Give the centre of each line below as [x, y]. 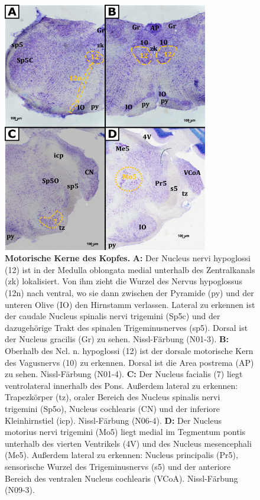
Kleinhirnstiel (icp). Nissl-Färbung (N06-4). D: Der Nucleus [113, 420]
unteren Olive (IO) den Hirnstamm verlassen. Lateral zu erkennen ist [130, 304]
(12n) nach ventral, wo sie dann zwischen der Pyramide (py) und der [129, 293]
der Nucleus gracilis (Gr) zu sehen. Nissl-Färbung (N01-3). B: [117, 339]
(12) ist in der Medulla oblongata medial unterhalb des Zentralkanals [130, 269]
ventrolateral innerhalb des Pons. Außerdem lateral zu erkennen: [121, 385]
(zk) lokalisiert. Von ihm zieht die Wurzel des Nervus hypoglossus [123, 281]
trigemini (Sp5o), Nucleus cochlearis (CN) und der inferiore [112, 408]
